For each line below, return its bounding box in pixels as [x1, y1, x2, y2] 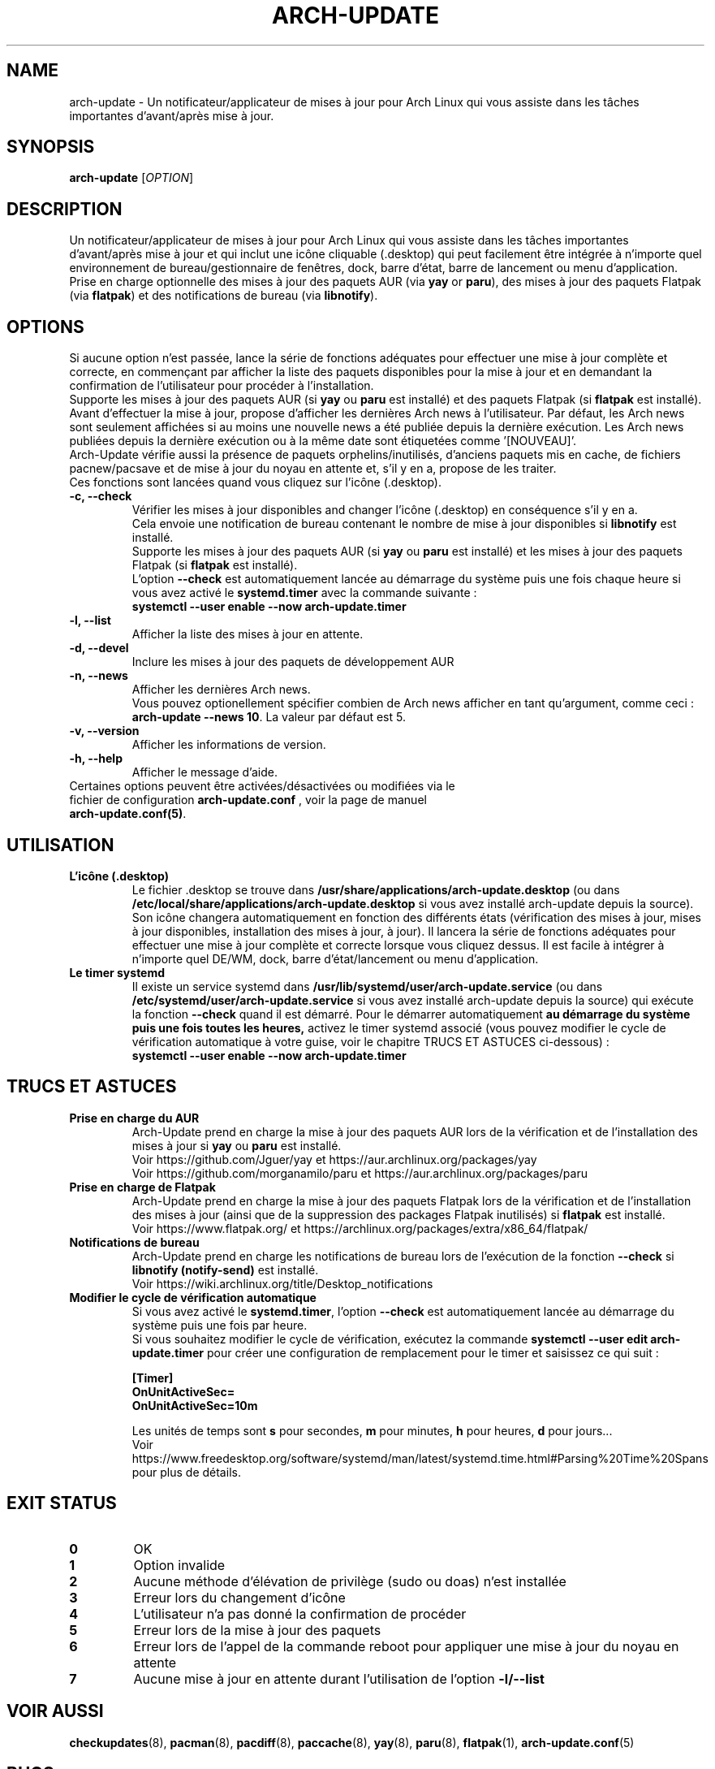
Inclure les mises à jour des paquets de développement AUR [131, 655, 454, 669]
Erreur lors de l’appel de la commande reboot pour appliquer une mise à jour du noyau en [133, 1637, 679, 1654]
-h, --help [69, 751, 123, 766]
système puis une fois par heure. [131, 1317, 308, 1332]
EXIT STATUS [6, 1493, 117, 1514]
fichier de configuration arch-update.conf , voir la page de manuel [69, 793, 427, 807]
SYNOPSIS [6, 136, 95, 158]
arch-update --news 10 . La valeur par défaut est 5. [131, 710, 406, 724]
